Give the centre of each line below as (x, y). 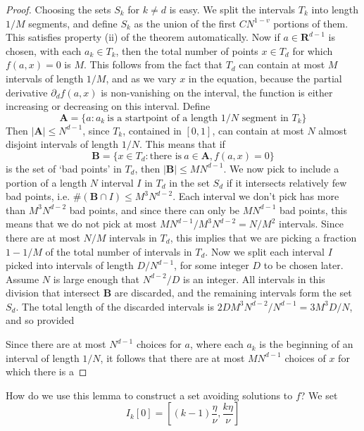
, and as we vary (141, 78)
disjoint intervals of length (62, 144)
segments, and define (73, 23)
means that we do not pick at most (81, 224)
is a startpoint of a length (163, 118)
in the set (189, 182)
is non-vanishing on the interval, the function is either (217, 92)
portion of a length (46, 182)
